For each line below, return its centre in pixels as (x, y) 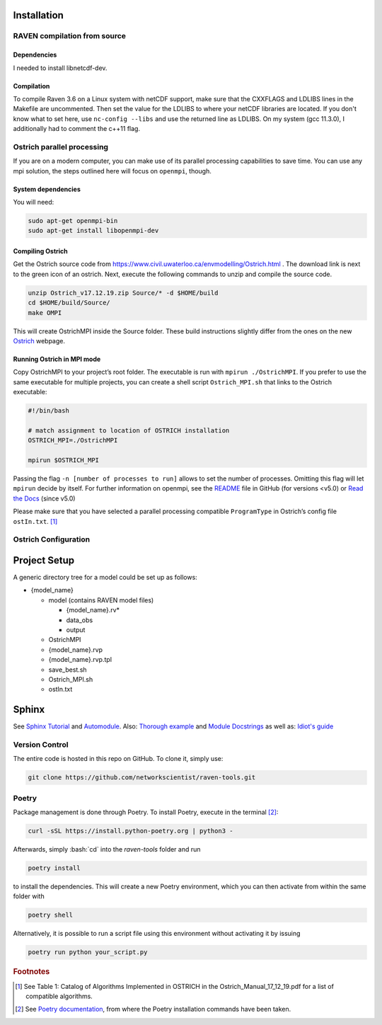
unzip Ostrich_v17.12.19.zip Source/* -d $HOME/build (123, 293)
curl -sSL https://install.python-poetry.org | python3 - (131, 831)
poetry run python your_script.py (88, 952)
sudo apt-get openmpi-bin (73, 221)
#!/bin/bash (49, 411)
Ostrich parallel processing (61, 147)
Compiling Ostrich (41, 251)
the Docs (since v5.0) (44, 498)
